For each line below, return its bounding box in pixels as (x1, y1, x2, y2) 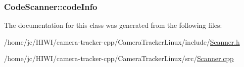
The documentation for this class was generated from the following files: (4, 20, 222, 30)
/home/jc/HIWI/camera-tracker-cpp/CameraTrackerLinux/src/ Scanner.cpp (4, 53, 234, 64)
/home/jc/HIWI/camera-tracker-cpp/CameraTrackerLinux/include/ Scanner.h (4, 36, 240, 47)
